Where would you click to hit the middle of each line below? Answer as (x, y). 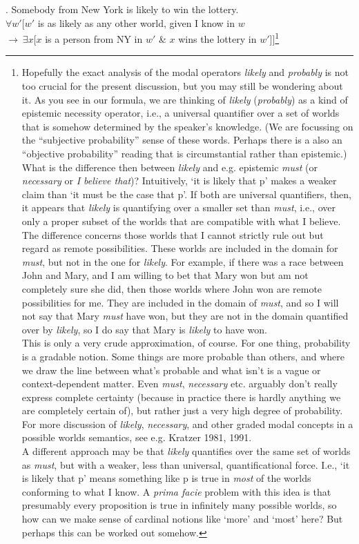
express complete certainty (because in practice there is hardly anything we (181, 397)
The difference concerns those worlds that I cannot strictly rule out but (173, 234)
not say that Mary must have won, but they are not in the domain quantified (185, 316)
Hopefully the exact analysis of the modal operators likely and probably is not (185, 72)
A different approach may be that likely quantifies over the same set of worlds (186, 451)
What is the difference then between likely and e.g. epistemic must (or (170, 167)
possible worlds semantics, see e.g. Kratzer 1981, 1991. (137, 437)
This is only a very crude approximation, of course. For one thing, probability (186, 343)
